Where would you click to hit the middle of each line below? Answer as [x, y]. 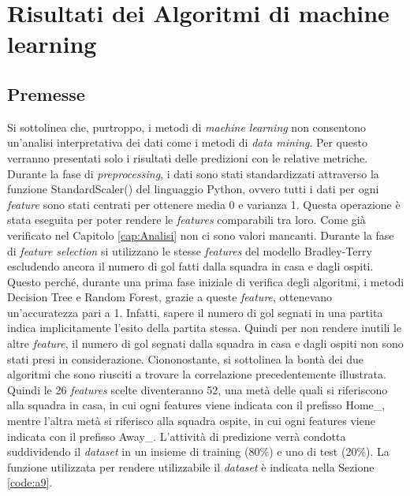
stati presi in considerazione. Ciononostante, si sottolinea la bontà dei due [186, 358]
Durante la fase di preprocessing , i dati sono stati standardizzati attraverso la [193, 173]
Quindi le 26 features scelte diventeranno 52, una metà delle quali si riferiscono [198, 389]
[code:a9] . [30, 482]
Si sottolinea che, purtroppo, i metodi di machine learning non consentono [186, 127]
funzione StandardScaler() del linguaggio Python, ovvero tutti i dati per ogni [193, 189]
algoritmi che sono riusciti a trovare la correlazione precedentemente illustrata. [197, 374]
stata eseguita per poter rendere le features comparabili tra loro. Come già [186, 220]
